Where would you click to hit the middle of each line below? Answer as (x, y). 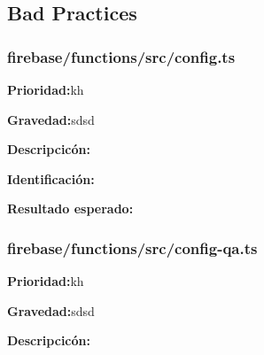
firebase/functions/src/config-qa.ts (132, 247)
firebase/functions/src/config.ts (121, 56)
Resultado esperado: (70, 208)
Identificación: (51, 178)
